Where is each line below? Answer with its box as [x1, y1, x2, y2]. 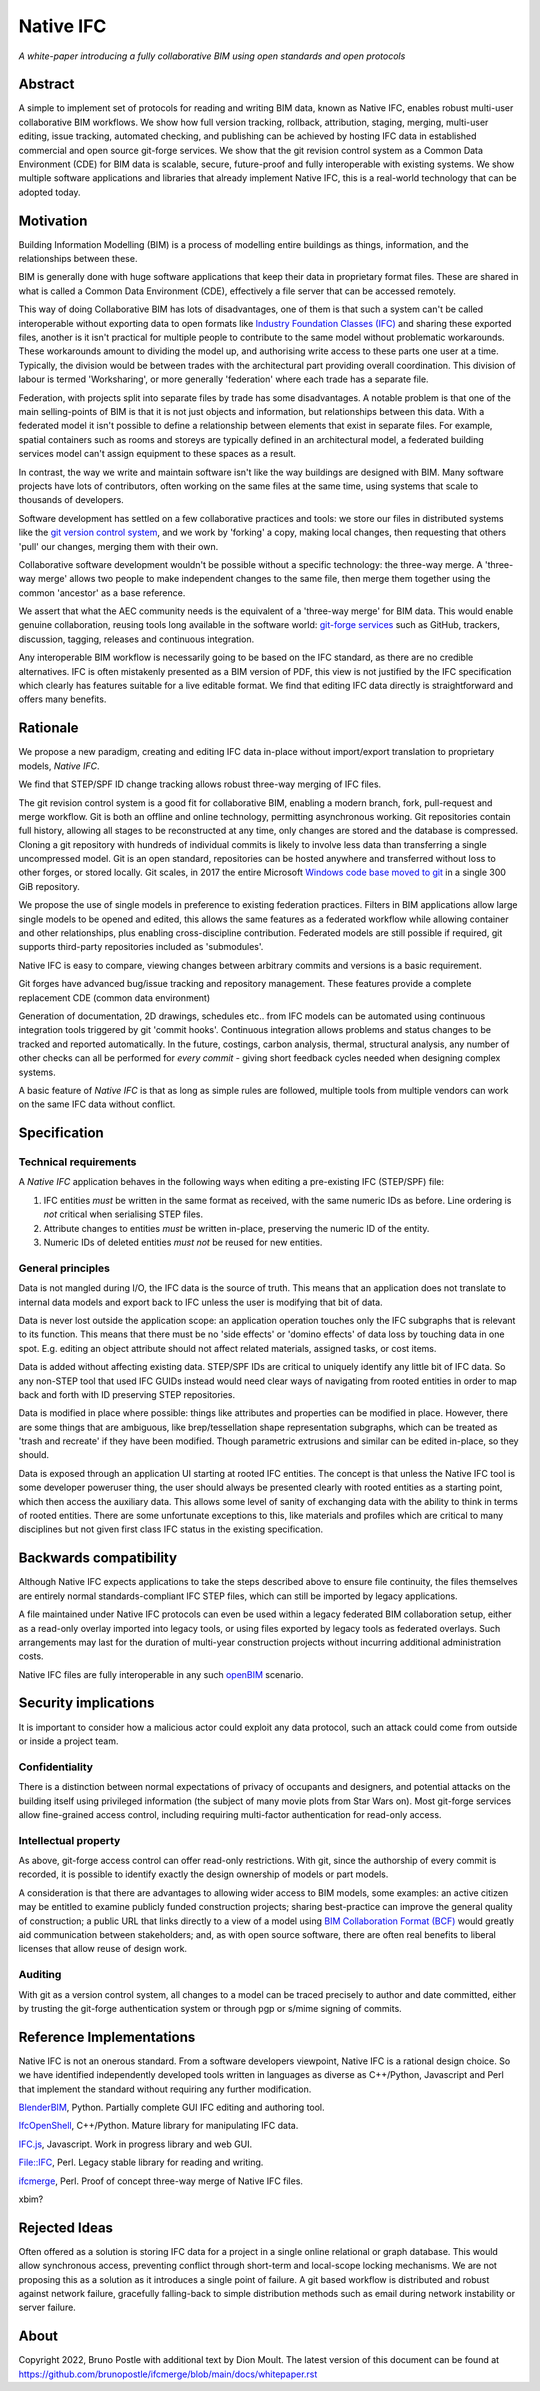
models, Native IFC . [18, 760, 100, 772]
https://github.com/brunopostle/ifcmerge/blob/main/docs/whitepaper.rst [18, 2368, 318, 2380]
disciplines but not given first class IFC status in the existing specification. [18, 1523, 324, 1535]
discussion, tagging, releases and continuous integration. [18, 633, 255, 645]
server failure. [18, 2301, 77, 2314]
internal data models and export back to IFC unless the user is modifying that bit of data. [18, 1296, 384, 1308]
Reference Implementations [18, 2028, 196, 2045]
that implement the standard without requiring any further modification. [18, 2083, 312, 2095]
